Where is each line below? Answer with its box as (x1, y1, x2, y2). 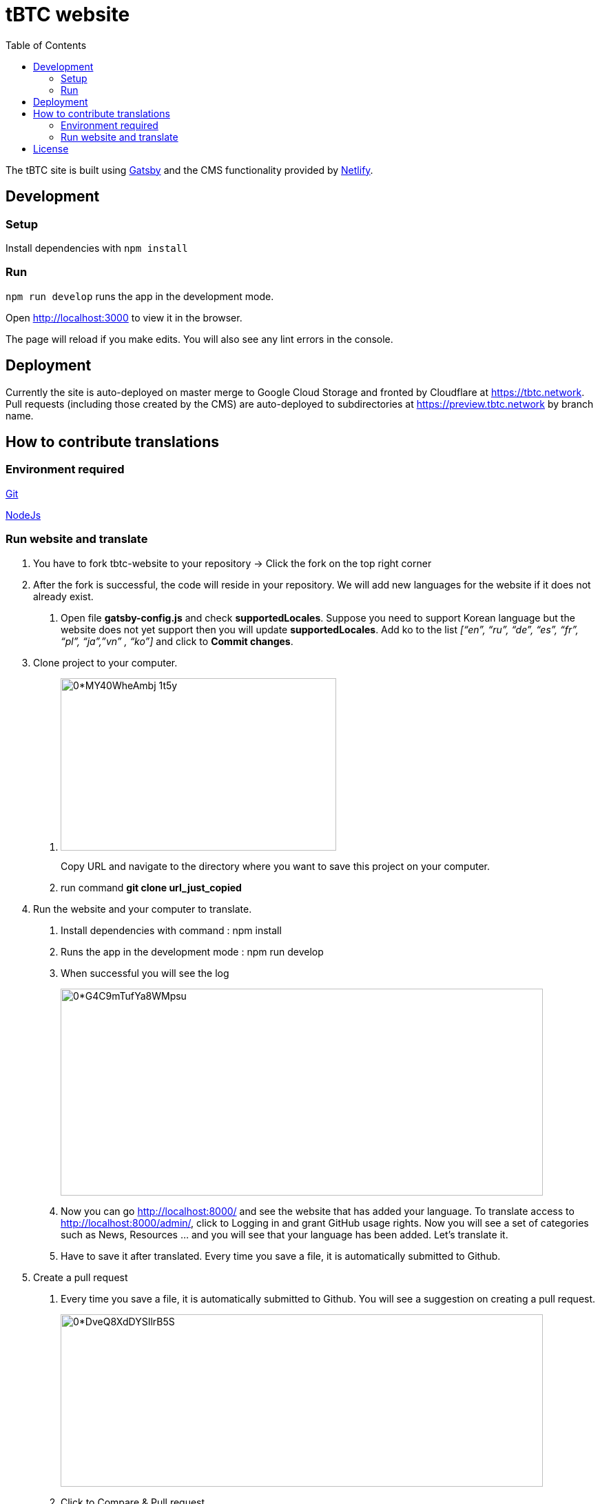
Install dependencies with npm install (6, 241, 188, 254)
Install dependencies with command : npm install (61, 924, 282, 936)
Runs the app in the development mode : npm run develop (61, 945, 324, 958)
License (33, 142, 69, 155)
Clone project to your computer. (33, 656, 178, 669)
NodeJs (6, 508, 41, 521)
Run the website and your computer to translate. (33, 902, 252, 915)
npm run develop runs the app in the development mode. (6, 290, 274, 302)
